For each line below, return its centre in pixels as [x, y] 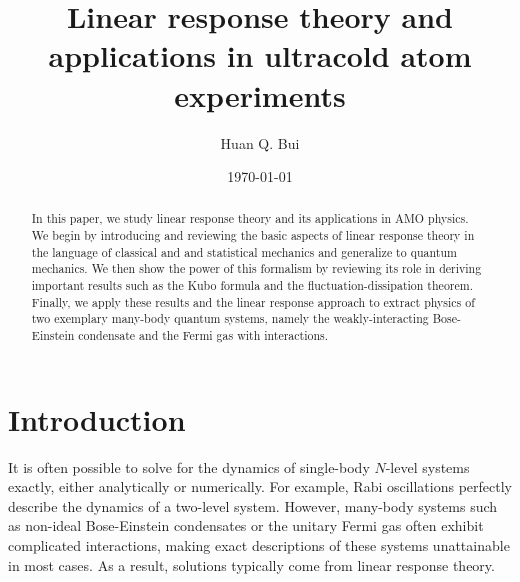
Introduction [97, 418]
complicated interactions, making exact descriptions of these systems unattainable [259, 545]
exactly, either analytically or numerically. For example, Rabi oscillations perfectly [260, 486]
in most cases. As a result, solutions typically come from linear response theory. [251, 564]
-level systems [427, 466]
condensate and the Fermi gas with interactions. [203, 335]
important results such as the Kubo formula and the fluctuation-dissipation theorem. [252, 285]
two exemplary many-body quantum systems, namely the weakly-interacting [230, 318]
